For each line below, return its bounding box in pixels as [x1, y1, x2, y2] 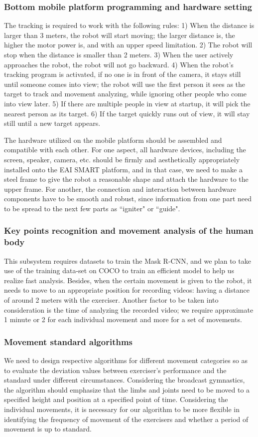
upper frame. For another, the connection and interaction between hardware [4, 183, 237, 194]
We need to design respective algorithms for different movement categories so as [4, 355, 248, 366]
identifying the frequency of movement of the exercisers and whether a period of [4, 414, 249, 424]
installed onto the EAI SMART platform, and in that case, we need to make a [4, 164, 243, 174]
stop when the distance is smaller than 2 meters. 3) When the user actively [4, 49, 234, 59]
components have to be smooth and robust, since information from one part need [4, 193, 252, 204]
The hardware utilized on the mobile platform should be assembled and [4, 134, 222, 145]
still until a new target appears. [4, 118, 101, 128]
